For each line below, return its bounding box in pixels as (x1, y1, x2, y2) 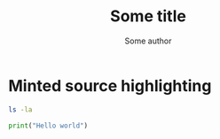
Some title (109, 6, 187, 27)
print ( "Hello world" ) (8, 121, 89, 130)
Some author (124, 35, 172, 46)
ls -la (8, 104, 33, 114)
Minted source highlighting (8, 75, 212, 96)
